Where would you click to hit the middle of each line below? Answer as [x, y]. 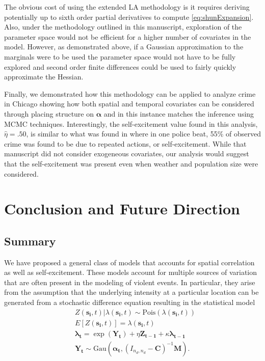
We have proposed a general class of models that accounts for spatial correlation [129, 262]
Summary [30, 241]
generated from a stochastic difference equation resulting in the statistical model [130, 302]
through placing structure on [49, 113]
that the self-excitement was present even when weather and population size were [131, 163]
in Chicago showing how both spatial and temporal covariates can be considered [129, 104]
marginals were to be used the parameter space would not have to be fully [120, 56]
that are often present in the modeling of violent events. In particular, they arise [130, 282]
